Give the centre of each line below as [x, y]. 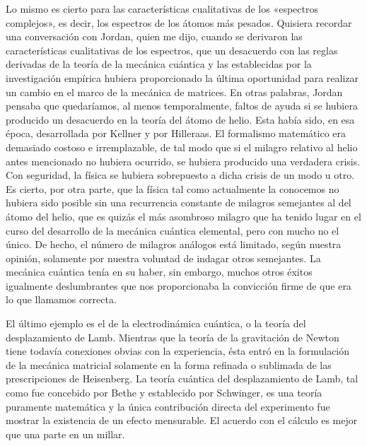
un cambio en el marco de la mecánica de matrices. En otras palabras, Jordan [174, 92]
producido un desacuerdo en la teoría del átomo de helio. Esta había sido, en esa [180, 119]
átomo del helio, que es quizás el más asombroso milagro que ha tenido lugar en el [183, 216]
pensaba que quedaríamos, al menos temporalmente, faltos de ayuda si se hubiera [182, 106]
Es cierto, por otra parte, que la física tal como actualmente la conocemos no [173, 188]
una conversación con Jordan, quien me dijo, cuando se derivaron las [154, 36]
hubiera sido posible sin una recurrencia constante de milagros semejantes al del [179, 203]
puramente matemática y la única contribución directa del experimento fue [168, 406]
